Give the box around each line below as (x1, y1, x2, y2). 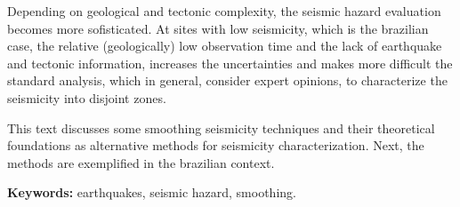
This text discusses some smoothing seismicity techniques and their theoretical (7, 118, 435, 137)
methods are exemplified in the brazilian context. (7, 153, 275, 171)
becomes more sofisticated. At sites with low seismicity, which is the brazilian (7, 19, 429, 37)
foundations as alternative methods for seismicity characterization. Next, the (7, 136, 424, 155)
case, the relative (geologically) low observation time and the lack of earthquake (7, 36, 442, 55)
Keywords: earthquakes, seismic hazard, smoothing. (7, 183, 296, 202)
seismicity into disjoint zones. (7, 88, 166, 107)
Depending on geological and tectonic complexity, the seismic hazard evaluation (7, 2, 441, 20)
